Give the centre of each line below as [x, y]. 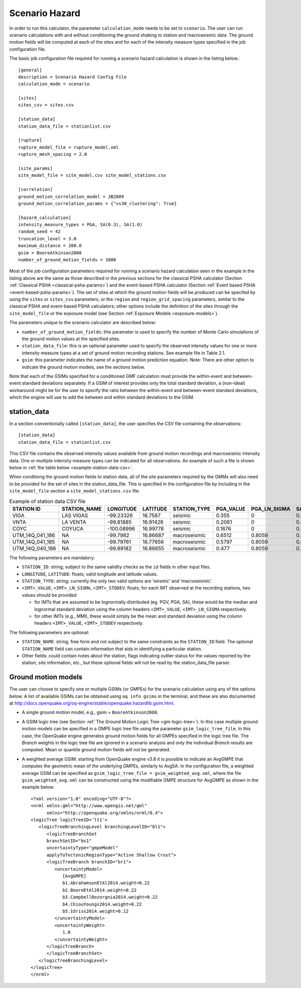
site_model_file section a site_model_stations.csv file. [75, 491]
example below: [38, 787]
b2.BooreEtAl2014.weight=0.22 [100, 890]
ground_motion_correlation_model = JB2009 [71, 196]
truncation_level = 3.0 [47, 238]
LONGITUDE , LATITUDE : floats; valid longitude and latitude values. [90, 574]
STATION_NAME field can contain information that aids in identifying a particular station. [112, 649]
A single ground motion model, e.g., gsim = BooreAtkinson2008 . [90, 712]
